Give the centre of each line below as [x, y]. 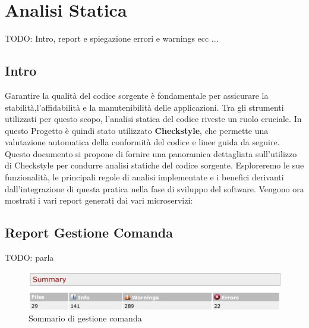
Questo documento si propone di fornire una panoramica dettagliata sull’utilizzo [151, 153]
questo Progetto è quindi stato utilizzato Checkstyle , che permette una [137, 130]
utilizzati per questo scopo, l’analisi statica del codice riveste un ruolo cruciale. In [153, 119]
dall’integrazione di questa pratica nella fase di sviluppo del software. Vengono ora [154, 188]
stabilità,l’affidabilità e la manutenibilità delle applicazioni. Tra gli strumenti [144, 107]
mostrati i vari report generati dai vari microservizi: [99, 200]
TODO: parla [29, 257]
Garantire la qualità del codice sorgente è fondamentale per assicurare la [137, 95]
